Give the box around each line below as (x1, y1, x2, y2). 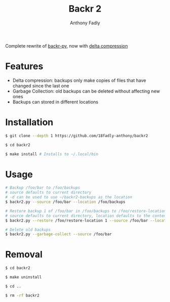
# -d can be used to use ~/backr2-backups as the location (5, 195, 133, 200)
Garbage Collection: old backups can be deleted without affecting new (12, 88, 160, 94)
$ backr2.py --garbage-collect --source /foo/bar (5, 232, 112, 237)
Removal (5, 249, 43, 261)
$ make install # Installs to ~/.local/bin (5, 151, 99, 157)
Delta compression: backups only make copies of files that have (12, 77, 147, 83)
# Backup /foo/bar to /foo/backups (5, 185, 80, 190)
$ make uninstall (5, 275, 42, 280)
